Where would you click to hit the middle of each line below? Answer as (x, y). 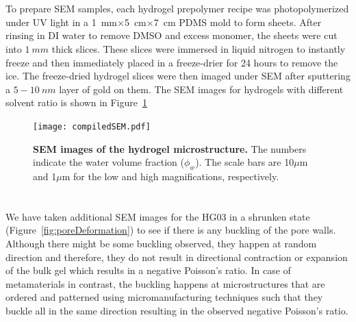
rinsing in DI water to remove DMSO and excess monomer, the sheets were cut (171, 35)
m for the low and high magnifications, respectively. (170, 176)
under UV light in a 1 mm (61, 22)
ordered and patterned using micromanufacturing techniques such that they (164, 297)
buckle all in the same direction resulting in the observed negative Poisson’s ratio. (177, 310)
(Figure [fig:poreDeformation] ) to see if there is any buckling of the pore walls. (171, 230)
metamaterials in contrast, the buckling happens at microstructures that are (165, 283)
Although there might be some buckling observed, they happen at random (161, 243)
